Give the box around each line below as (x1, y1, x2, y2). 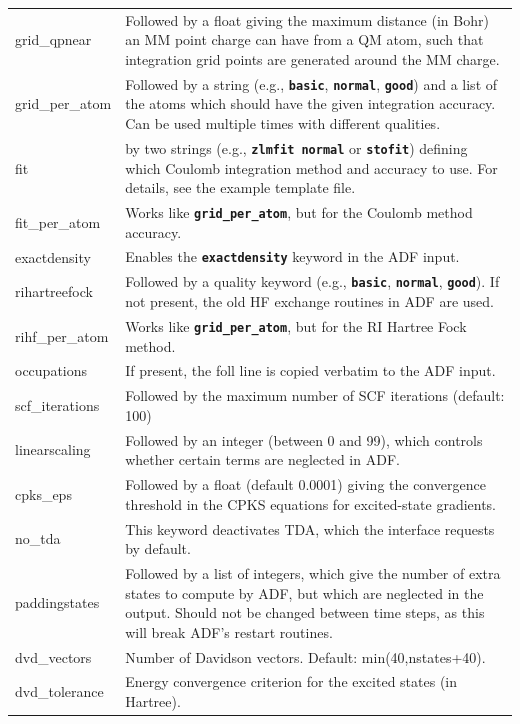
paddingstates (15, 592, 100, 613)
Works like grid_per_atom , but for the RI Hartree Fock (125, 315, 467, 336)
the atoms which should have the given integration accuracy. (125, 93, 496, 114)
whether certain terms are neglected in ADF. (125, 449, 400, 470)
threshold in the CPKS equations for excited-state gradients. (125, 493, 497, 514)
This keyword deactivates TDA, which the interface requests (125, 518, 495, 539)
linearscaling (15, 439, 91, 460)
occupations (15, 360, 88, 381)
